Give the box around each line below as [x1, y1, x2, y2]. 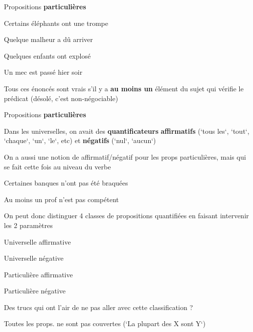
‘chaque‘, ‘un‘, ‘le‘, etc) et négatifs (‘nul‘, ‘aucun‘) [4, 135, 156, 145]
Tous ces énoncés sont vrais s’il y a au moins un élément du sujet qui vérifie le [4, 83, 244, 93]
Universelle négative [4, 253, 64, 263]
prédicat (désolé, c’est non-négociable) [4, 93, 118, 103]
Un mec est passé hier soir [4, 67, 83, 77]
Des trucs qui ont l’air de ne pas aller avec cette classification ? [4, 302, 193, 312]
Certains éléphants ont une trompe [4, 18, 108, 28]
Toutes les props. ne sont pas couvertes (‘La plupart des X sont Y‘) [4, 318, 206, 329]
